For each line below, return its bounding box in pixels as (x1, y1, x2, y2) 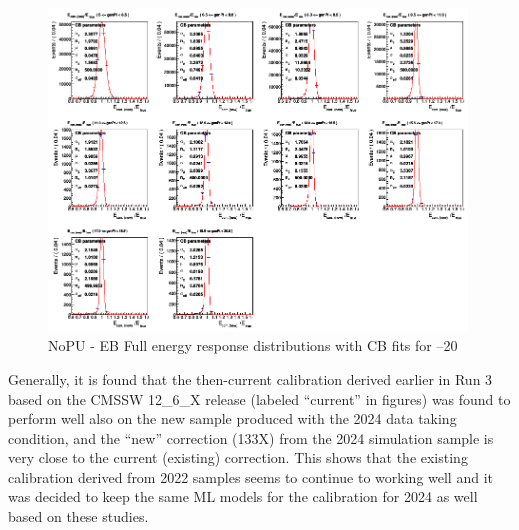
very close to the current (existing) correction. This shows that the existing (8, 447, 468, 468)
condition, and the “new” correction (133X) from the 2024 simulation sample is (8, 427, 494, 448)
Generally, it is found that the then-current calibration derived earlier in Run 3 (8, 368, 493, 389)
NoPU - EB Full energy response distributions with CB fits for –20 (48, 335, 458, 356)
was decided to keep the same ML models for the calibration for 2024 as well (8, 486, 478, 507)
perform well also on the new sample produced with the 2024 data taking (8, 408, 457, 429)
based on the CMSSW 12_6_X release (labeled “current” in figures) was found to (8, 388, 511, 409)
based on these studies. (8, 506, 149, 527)
